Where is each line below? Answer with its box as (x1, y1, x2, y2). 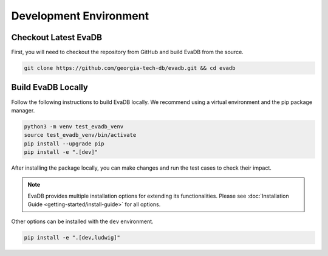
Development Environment (11, 9, 149, 22)
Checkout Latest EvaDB (11, 32, 103, 43)
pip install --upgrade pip (24, 140, 104, 147)
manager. (11, 106, 35, 114)
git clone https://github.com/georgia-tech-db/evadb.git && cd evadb (24, 64, 236, 72)
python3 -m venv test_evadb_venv (24, 123, 124, 130)
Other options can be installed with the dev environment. (11, 218, 154, 225)
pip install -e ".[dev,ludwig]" (24, 234, 121, 241)
